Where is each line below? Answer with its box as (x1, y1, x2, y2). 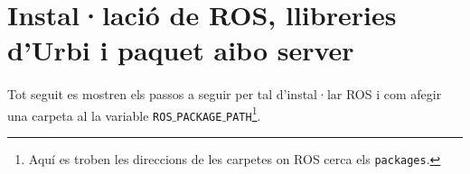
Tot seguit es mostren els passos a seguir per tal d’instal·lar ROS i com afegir (7, 85, 442, 104)
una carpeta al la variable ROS (7, 105, 173, 124)
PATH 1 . (226, 103, 261, 124)
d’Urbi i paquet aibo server (7, 32, 354, 69)
